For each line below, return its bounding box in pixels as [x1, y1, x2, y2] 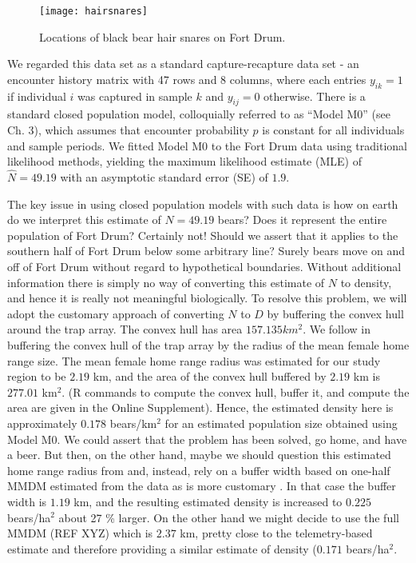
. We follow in [303, 321, 370, 337]
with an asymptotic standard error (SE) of [60, 169, 268, 186]
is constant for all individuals [262, 122, 405, 138]
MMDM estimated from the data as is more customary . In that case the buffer [7, 477, 396, 494]
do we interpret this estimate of [7, 211, 161, 228]
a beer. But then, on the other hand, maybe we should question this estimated [7, 446, 391, 463]
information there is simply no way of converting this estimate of [7, 274, 325, 290]
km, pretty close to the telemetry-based [180, 525, 373, 541]
